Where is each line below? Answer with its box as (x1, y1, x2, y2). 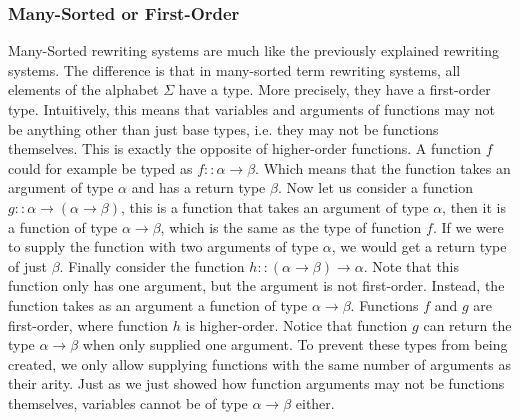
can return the (423, 314, 512, 335)
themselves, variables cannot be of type (8, 392, 248, 413)
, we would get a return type (331, 236, 507, 257)
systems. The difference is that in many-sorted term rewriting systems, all (8, 59, 461, 80)
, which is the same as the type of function (160, 216, 422, 237)
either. (295, 392, 335, 413)
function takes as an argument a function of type (8, 294, 308, 315)
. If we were (432, 216, 504, 237)
